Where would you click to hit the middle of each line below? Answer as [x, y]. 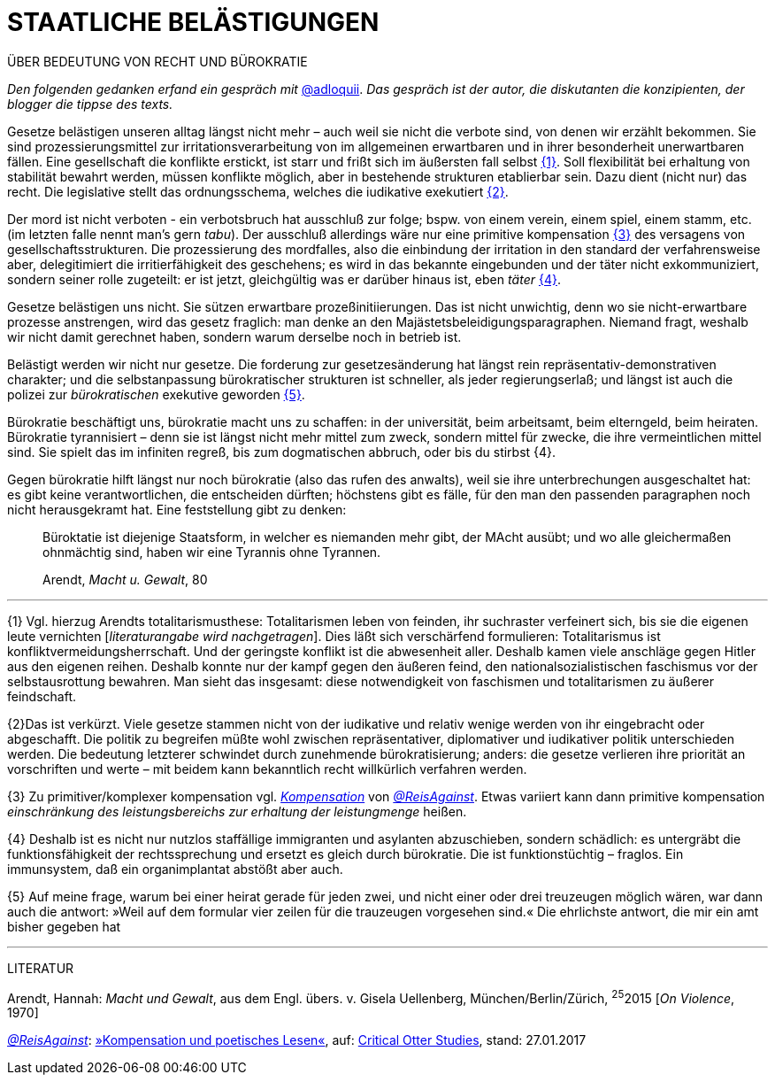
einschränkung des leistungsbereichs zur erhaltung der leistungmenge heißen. [237, 811]
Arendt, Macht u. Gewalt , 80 [125, 579]
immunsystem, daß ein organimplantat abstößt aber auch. [175, 869]
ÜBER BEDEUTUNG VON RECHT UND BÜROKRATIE [157, 61]
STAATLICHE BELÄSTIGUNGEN [193, 22]
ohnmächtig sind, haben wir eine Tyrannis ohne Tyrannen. [212, 552]
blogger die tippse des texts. [90, 104]
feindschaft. [42, 696]
